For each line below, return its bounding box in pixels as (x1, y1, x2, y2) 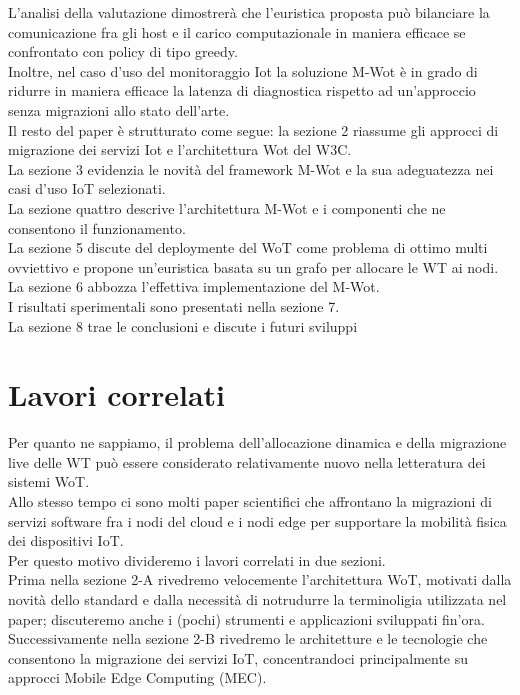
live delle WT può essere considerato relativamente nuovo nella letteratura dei (8, 451, 486, 472)
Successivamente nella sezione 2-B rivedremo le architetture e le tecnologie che (8, 628, 488, 649)
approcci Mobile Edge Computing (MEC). (8, 667, 267, 688)
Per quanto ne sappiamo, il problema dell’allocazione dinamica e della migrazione (8, 432, 507, 453)
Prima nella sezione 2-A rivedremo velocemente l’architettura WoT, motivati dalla (8, 569, 512, 590)
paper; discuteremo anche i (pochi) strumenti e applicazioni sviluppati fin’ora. (8, 608, 485, 629)
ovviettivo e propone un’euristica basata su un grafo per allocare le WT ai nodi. (8, 256, 499, 277)
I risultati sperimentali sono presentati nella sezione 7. (8, 295, 340, 316)
